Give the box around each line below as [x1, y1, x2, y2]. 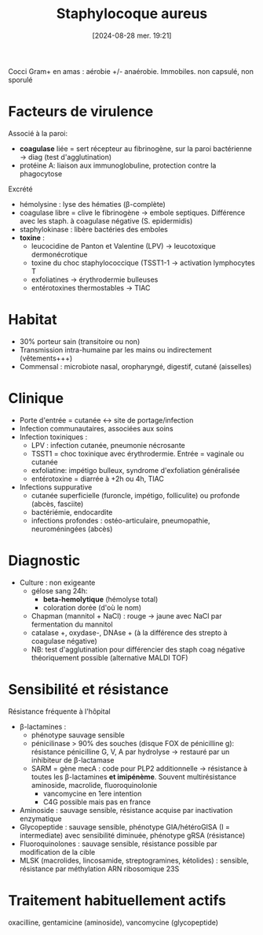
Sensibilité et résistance [8, 680, 169, 698]
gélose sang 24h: [31, 586, 88, 595]
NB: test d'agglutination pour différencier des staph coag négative [31, 645, 246, 654]
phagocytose [19, 168, 63, 178]
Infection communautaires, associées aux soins [19, 423, 174, 433]
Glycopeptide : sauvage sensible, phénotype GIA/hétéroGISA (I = [19, 822, 230, 831]
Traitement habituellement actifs [8, 891, 226, 909]
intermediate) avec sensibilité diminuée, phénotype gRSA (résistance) [19, 830, 246, 840]
